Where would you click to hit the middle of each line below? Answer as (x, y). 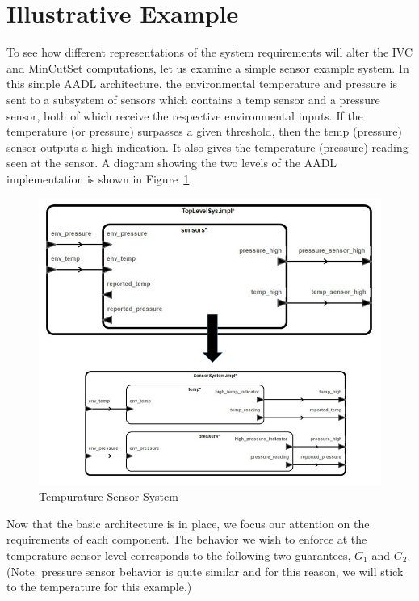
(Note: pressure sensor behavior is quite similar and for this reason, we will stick (205, 571)
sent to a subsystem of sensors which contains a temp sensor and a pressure (193, 99)
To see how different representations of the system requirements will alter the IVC (210, 52)
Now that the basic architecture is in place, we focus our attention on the (188, 523)
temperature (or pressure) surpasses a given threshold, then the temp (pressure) (204, 131)
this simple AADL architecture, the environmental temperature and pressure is (202, 84)
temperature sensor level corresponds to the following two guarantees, (179, 555)
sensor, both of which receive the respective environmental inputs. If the (185, 115)
